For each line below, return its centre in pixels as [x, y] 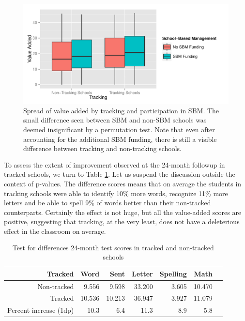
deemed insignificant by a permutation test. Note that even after [119, 129]
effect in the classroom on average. [55, 231]
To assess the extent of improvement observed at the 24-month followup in [115, 164]
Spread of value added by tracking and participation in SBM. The [121, 110]
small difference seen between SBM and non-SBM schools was [115, 120]
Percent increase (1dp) [41, 310]
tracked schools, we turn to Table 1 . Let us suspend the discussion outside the [120, 174]
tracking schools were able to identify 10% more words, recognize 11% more [116, 193]
